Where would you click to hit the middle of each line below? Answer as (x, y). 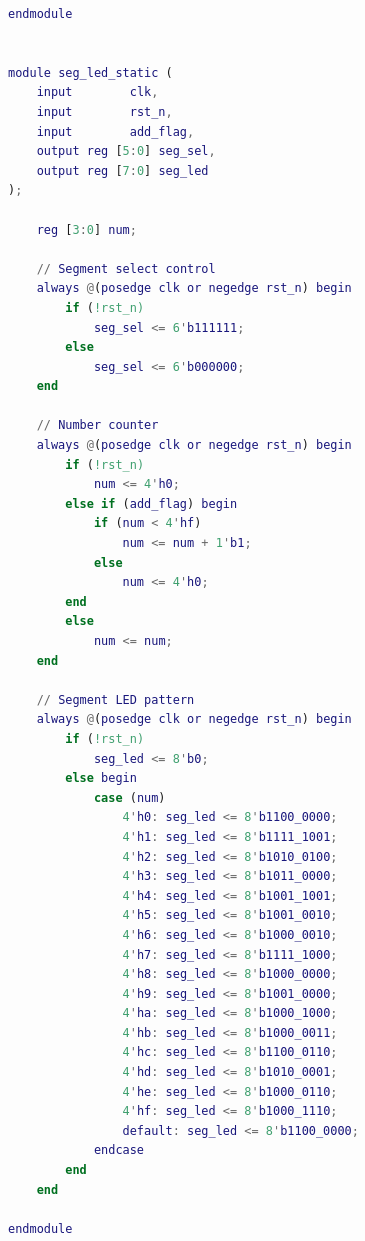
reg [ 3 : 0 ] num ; (86, 229)
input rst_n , (104, 111)
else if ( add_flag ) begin (151, 503)
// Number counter (97, 425)
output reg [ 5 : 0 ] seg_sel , (126, 151)
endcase (119, 1150)
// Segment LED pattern (115, 699)
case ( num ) (129, 797)
